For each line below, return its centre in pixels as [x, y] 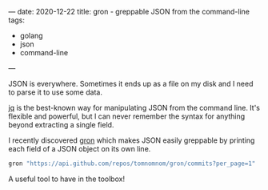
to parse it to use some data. [55, 92]
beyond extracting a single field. [61, 125]
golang [31, 36]
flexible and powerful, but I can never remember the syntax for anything [127, 116]
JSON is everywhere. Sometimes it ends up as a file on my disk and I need [131, 84]
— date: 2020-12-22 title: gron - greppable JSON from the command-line [129, 12]
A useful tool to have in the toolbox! [67, 179]
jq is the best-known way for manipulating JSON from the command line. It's [134, 108]
